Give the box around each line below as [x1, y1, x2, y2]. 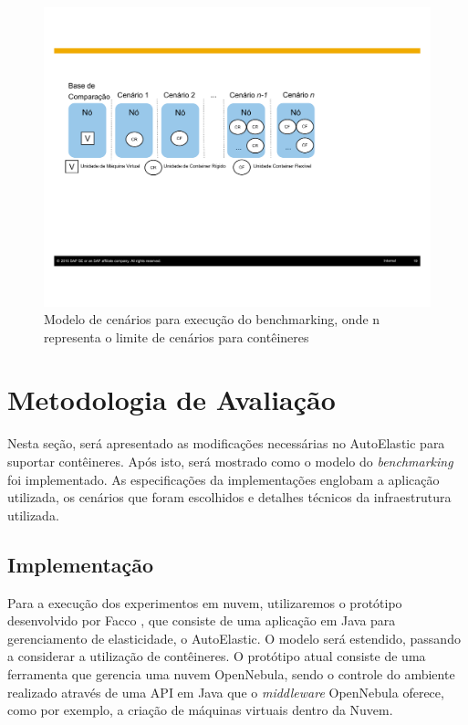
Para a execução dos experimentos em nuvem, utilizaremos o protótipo [7, 593, 402, 612]
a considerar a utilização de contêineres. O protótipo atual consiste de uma [7, 646, 426, 666]
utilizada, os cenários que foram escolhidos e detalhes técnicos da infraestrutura [7, 488, 452, 507]
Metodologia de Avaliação [7, 381, 336, 418]
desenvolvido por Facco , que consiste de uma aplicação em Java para [7, 611, 396, 630]
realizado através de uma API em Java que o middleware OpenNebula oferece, [7, 682, 444, 701]
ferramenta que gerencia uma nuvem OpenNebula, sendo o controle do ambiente [7, 664, 455, 683]
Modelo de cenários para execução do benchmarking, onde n [44, 310, 380, 329]
